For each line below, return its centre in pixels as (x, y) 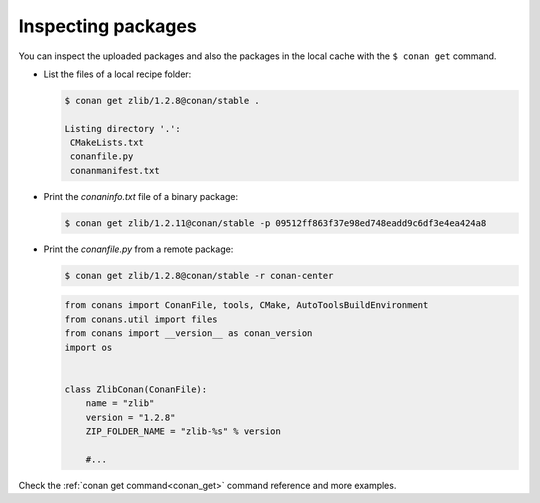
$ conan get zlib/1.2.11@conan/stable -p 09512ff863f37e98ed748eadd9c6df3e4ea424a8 (275, 223)
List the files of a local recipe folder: (117, 74)
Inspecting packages (107, 26)
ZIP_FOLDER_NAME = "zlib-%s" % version (183, 431)
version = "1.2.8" (130, 417)
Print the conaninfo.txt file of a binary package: (141, 196)
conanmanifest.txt (115, 170)
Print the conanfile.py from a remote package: (138, 249)
